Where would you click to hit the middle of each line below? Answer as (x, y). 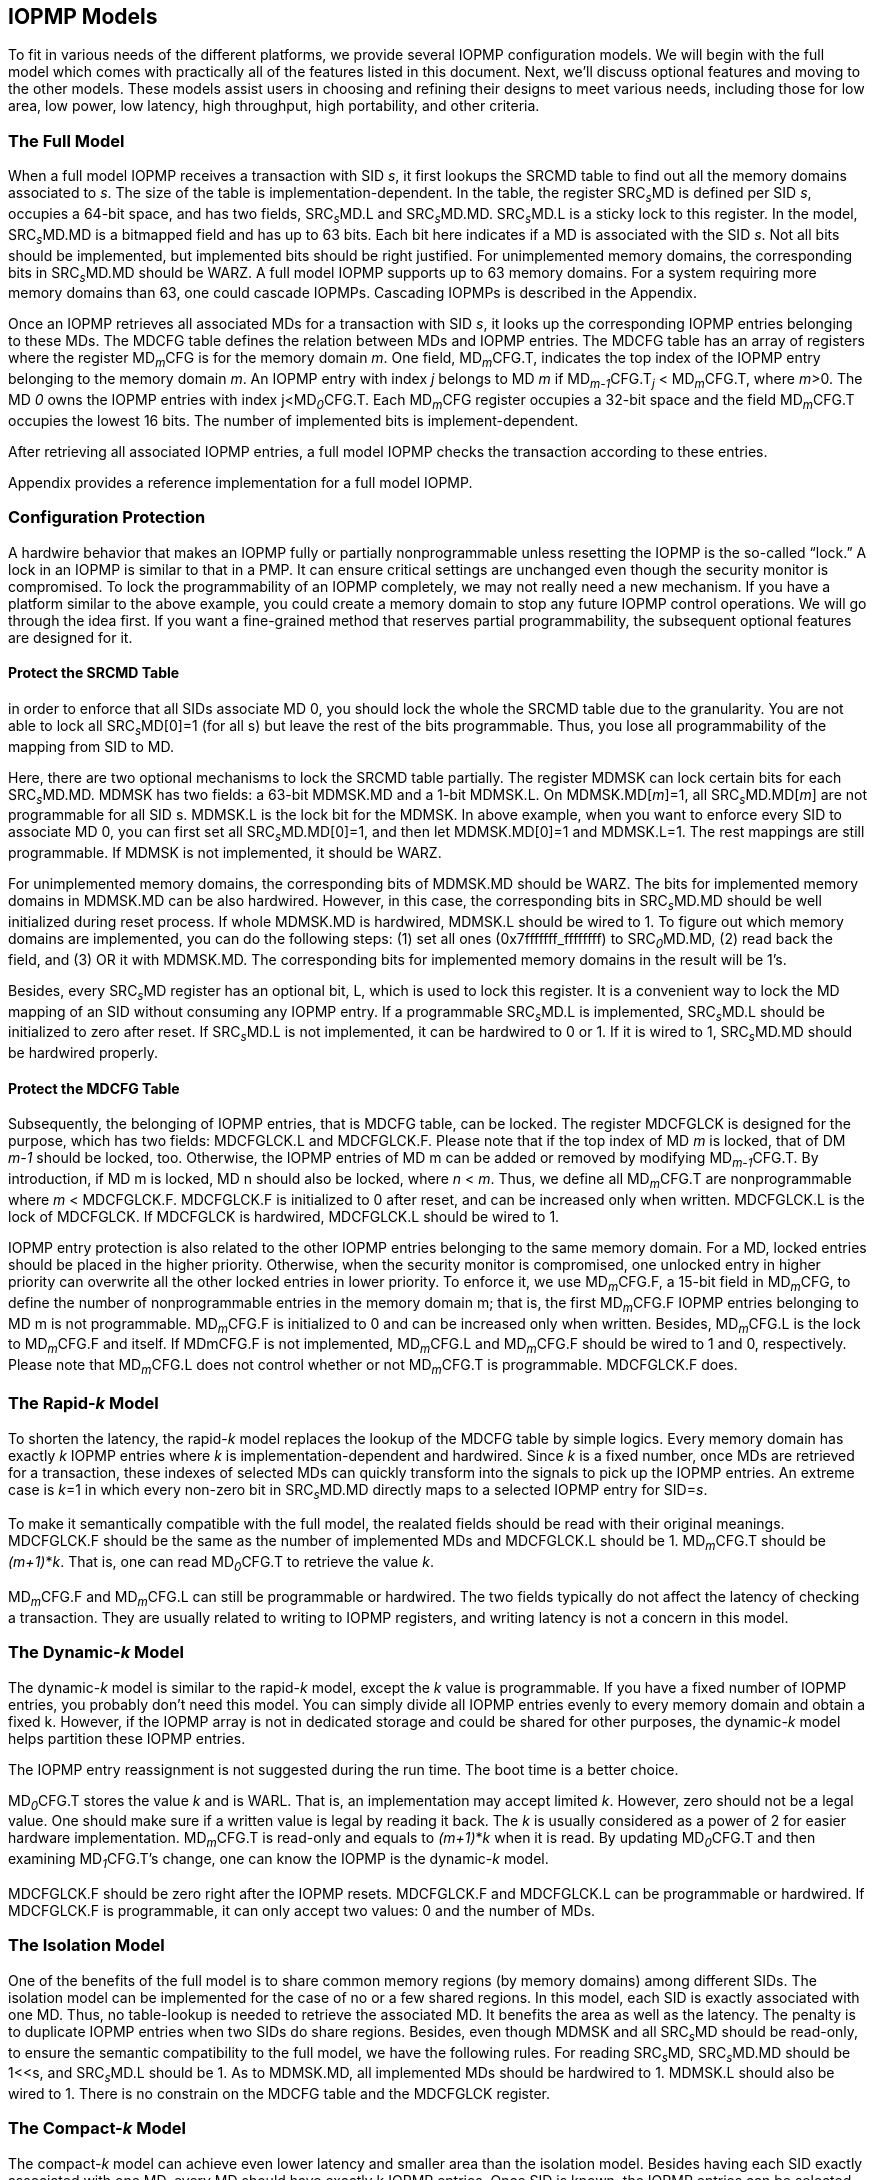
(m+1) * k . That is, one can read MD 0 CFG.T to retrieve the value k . (221, 1564)
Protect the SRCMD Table (94, 673)
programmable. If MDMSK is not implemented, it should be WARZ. (225, 853)
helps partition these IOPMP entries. (127, 1738)
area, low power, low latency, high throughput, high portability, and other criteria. (274, 106)
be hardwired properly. (83, 1053)
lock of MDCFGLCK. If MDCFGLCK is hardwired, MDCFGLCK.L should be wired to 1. (284, 1216)
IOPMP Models (83, 16)
